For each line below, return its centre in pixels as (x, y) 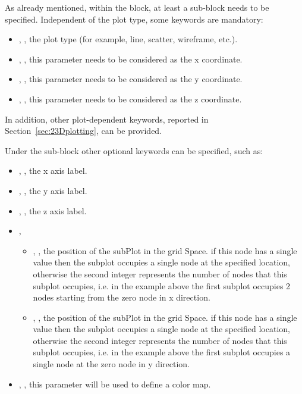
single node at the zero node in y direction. (111, 364)
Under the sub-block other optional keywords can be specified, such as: (134, 150)
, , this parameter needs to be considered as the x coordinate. (130, 59)
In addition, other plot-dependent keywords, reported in (107, 119)
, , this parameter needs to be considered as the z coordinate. (130, 98)
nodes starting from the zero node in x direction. (122, 297)
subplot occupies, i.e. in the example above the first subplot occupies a (162, 352)
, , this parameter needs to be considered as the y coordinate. (130, 79)
